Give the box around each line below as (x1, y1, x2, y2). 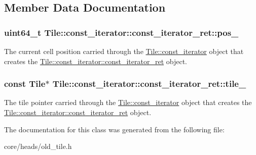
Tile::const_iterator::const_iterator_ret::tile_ (52, 77, 246, 90)
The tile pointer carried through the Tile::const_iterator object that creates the (4, 97, 252, 108)
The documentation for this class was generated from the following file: (4, 124, 225, 134)
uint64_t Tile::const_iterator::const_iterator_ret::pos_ (4, 26, 239, 38)
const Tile (4, 77, 46, 90)
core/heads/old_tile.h (4, 141, 72, 151)
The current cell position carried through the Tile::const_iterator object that (4, 46, 244, 56)
